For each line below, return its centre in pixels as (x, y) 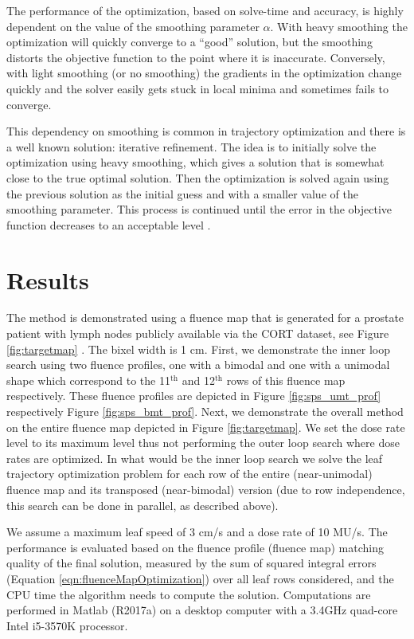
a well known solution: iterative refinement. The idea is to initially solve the (191, 146)
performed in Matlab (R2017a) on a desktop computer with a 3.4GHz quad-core (202, 610)
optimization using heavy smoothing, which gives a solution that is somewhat (195, 162)
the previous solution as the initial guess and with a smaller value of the (182, 193)
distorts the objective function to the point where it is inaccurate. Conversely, (196, 57)
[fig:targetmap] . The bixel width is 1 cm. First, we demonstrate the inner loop (199, 349)
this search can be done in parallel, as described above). (143, 505)
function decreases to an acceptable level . (109, 224)
